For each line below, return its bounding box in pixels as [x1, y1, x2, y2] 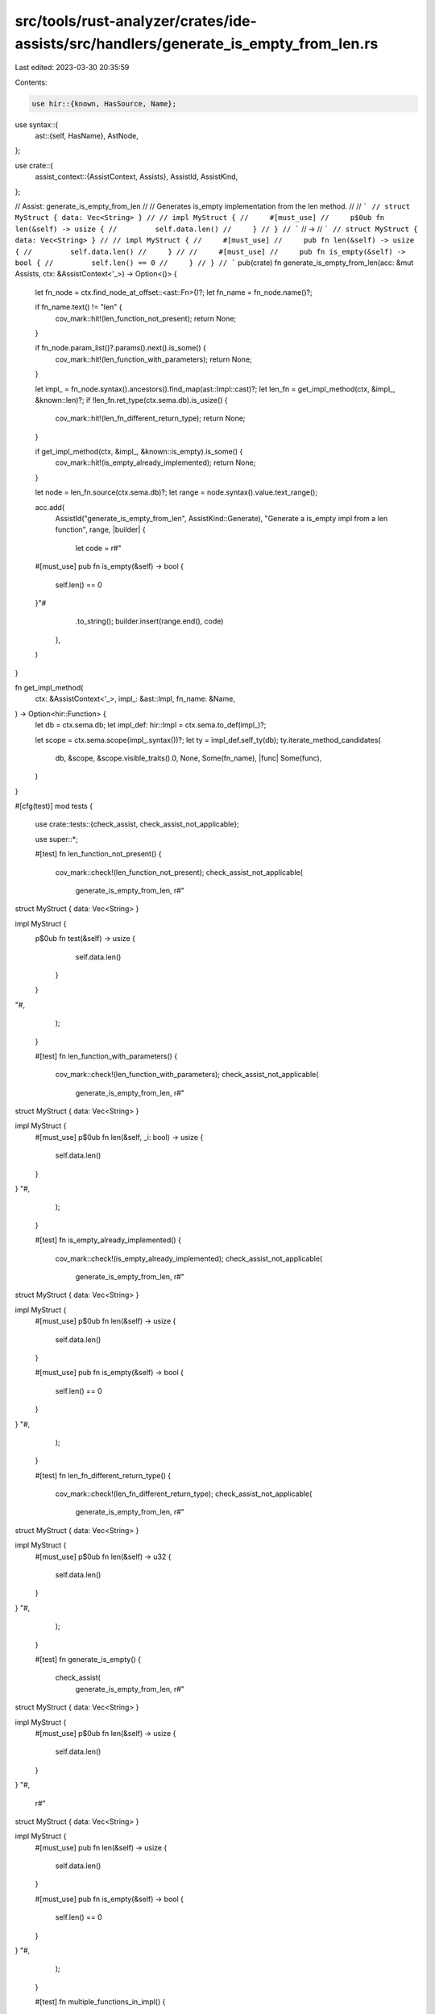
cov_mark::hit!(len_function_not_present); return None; [55, 313, 237, 323]
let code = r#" [75, 543, 122, 553]
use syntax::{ [14, 119, 59, 129]
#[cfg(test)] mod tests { [14, 802, 93, 811]
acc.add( [35, 502, 65, 512]
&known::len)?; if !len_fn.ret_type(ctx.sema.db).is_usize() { [35, 395, 229, 404]
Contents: [14, 77, 48, 87]
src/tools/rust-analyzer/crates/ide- [14, 12, 257, 30]
